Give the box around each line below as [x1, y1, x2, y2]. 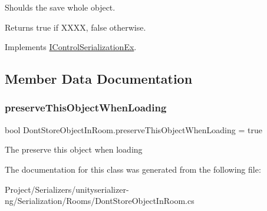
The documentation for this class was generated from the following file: [5, 163, 261, 175]
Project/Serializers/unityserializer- [5, 183, 129, 195]
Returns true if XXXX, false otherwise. [5, 21, 146, 33]
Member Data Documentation [5, 70, 193, 88]
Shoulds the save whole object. [5, 1, 116, 13]
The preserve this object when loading [5, 143, 143, 156]
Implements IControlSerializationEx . [5, 41, 137, 53]
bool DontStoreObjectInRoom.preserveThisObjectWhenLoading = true [5, 123, 262, 136]
